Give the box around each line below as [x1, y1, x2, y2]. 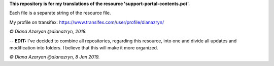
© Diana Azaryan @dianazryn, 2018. [9, 28, 87, 35]
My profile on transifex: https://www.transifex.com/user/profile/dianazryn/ [9, 19, 164, 25]
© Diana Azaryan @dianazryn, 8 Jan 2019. [9, 54, 100, 60]
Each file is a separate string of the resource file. [9, 10, 111, 16]
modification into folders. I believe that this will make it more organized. [9, 44, 158, 50]
